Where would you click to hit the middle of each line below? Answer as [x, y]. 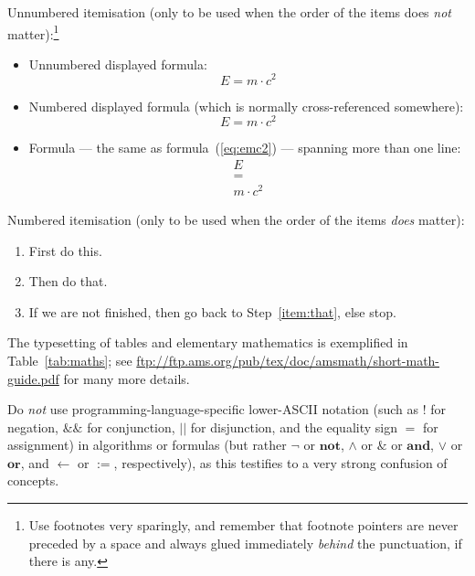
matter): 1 [33, 32]
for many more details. [127, 378]
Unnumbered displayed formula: [118, 64]
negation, [33, 427]
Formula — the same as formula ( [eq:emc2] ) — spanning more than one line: [245, 148]
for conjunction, [131, 427]
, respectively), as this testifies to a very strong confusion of [280, 462]
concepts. [33, 480]
